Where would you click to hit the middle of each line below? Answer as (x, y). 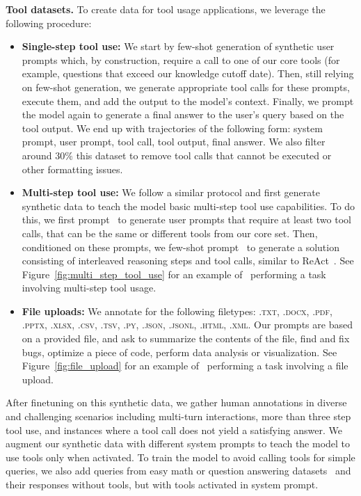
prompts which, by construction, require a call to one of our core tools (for (181, 59)
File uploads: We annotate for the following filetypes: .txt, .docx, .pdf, (177, 311)
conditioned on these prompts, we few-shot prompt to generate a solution (180, 247)
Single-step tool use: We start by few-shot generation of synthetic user (178, 46)
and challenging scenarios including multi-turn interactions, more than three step (178, 416)
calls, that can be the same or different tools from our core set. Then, (170, 233)
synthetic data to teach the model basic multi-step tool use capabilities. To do (188, 206)
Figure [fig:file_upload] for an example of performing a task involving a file (185, 366)
